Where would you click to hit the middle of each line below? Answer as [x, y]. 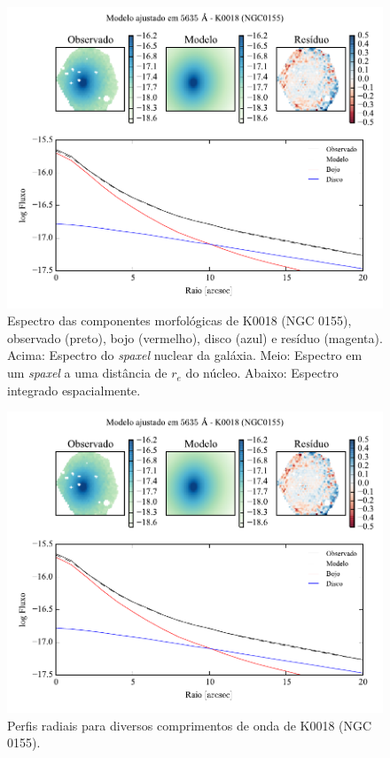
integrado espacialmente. [74, 390]
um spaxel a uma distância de [87, 373]
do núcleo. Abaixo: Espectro [262, 373]
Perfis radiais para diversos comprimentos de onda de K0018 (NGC [190, 725]
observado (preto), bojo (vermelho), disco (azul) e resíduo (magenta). [195, 337]
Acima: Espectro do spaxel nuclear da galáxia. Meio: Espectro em [185, 355]
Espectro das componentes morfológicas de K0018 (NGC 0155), [179, 320]
